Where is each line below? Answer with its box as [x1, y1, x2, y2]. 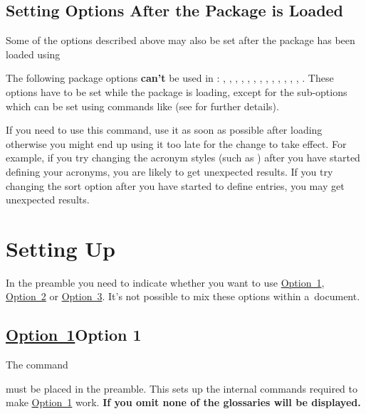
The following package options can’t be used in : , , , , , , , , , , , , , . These [6, 70, 334, 85]
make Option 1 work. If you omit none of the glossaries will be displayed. [6, 395, 361, 410]
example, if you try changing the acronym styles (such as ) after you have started [6, 150, 360, 165]
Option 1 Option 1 [6, 324, 142, 346]
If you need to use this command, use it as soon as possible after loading [6, 122, 323, 137]
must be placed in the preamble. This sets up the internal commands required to [6, 381, 358, 396]
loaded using [6, 46, 61, 61]
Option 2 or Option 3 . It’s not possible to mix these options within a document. [6, 289, 360, 304]
